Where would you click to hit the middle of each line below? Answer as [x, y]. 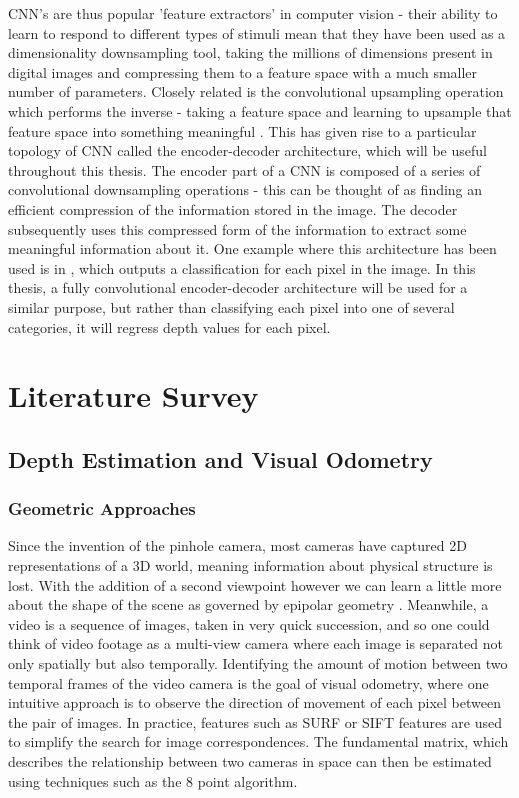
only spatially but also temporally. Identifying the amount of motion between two [258, 663]
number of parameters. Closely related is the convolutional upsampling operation [256, 91]
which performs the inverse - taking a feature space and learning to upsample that [260, 110]
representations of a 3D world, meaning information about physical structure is [250, 565]
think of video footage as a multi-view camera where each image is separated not [255, 643]
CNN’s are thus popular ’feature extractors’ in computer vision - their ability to [253, 13]
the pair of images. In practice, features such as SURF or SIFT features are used [255, 721]
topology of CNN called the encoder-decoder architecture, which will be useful [247, 150]
